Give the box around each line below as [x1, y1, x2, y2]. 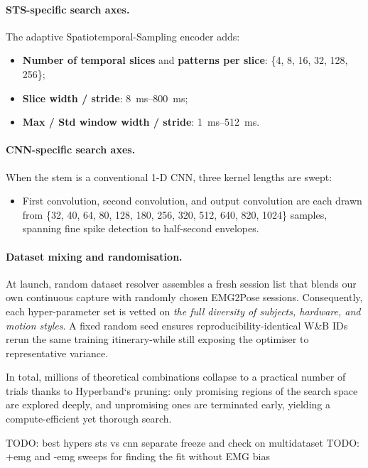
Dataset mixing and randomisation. [6, 249, 183, 263]
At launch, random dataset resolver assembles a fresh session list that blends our [6, 276, 357, 290]
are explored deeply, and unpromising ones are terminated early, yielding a [6, 397, 330, 412]
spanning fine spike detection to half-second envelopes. [22, 221, 259, 236]
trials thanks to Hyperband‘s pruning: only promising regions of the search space [6, 383, 358, 398]
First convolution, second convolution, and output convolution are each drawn [22, 193, 362, 208]
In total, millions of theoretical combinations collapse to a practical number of [6, 369, 346, 384]
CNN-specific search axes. [6, 142, 136, 157]
